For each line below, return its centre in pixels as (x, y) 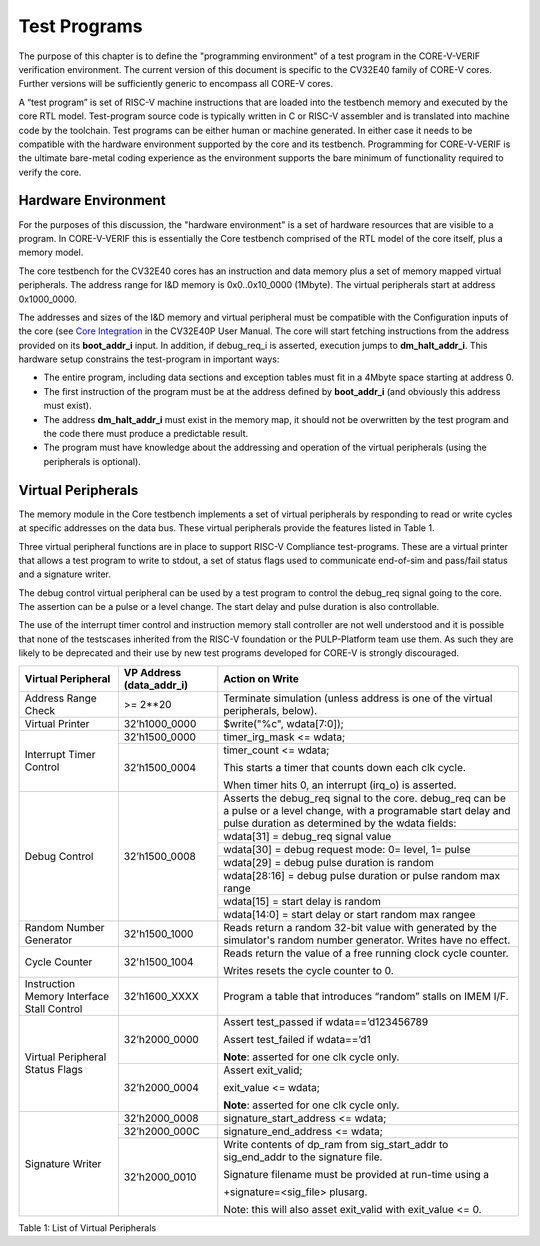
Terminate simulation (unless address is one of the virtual (358, 698)
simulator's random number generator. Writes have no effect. (367, 940)
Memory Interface (67, 996)
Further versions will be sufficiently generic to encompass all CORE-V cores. (176, 84)
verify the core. (50, 172)
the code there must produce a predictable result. (146, 434)
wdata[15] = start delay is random (302, 901)
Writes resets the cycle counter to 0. (308, 970)
